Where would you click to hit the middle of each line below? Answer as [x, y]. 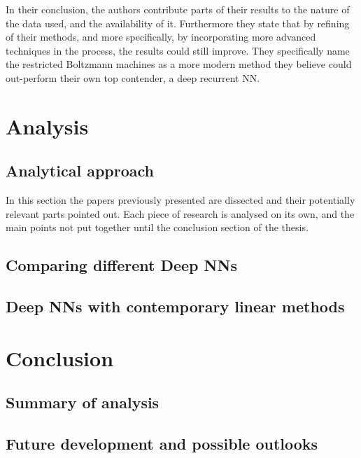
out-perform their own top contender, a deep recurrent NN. [133, 77]
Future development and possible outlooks [162, 444]
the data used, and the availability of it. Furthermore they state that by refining [178, 23]
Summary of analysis [83, 402]
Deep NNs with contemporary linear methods [175, 306]
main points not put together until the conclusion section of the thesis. [157, 227]
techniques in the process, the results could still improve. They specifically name [178, 50]
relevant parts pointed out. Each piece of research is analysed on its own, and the [180, 213]
